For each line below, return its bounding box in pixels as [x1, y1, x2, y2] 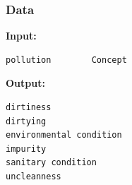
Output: [6, 76, 45, 90]
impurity [6, 143, 47, 154]
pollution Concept [6, 54, 127, 65]
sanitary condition [6, 157, 97, 168]
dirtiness [6, 102, 52, 112]
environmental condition [6, 130, 122, 141]
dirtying [6, 116, 47, 126]
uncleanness [6, 171, 61, 181]
